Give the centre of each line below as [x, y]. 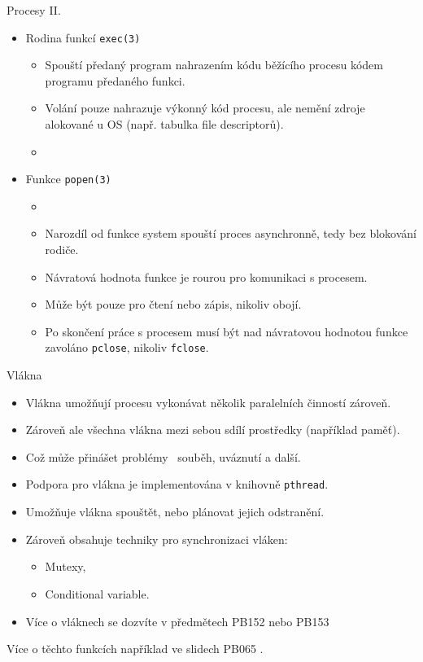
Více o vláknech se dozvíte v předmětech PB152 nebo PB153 [177, 621]
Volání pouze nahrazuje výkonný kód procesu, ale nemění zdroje [205, 108]
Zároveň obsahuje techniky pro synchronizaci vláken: [157, 539]
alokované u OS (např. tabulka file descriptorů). [164, 124]
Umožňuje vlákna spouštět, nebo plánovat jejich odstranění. [175, 512]
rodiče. [62, 250]
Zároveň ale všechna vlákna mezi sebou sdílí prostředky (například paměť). [213, 430]
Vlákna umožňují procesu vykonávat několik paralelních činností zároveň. [208, 402]
